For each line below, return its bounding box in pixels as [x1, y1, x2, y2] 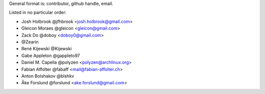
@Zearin [21, 39, 39, 45]
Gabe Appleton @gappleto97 [21, 53, 80, 58]
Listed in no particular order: [9, 10, 67, 16]
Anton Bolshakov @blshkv [21, 73, 75, 79]
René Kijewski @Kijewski [21, 46, 72, 52]
